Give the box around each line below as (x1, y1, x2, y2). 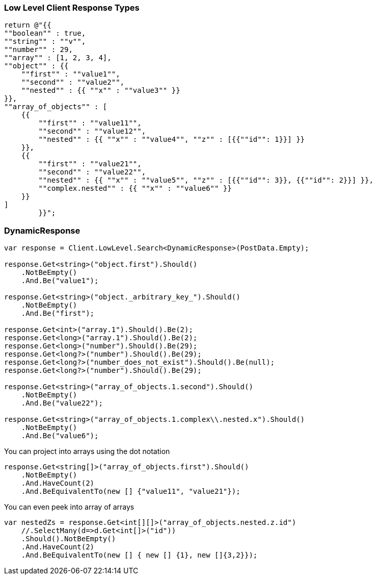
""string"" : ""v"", (4, 37, 86, 46)
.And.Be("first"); (21, 309, 95, 318)
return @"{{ (4, 21, 51, 30)
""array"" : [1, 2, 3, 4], (4, 54, 112, 62)
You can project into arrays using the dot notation (4, 447, 170, 456)
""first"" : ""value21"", (38, 160, 142, 168)
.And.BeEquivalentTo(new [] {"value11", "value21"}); (21, 487, 240, 496)
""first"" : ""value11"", (38, 119, 142, 128)
